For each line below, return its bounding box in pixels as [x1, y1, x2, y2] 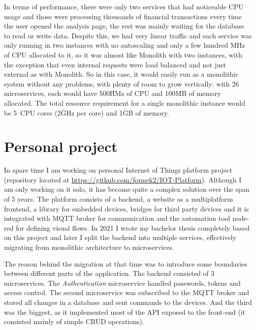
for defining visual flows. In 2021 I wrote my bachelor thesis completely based [16, 222, 250, 233]
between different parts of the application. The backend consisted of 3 [4, 268, 215, 278]
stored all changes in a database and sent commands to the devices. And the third [4, 297, 252, 307]
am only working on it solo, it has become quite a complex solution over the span [4, 184, 250, 194]
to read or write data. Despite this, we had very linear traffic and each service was [4, 30, 252, 40]
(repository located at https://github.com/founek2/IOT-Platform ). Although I [4, 174, 242, 184]
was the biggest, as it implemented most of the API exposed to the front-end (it [4, 306, 246, 317]
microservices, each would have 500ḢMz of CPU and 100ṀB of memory [4, 88, 221, 98]
